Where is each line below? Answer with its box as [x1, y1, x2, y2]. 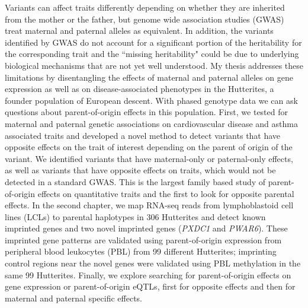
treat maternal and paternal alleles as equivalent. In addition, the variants [5, 24, 274, 37]
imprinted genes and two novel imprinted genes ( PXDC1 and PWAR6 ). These [5, 222, 288, 234]
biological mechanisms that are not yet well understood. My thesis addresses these [5, 59, 303, 71]
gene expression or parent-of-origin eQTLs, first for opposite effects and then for [5, 280, 296, 293]
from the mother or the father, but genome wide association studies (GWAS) [5, 12, 284, 25]
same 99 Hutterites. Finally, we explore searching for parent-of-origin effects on [5, 268, 291, 281]
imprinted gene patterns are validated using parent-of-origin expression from [5, 233, 282, 246]
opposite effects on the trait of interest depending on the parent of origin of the [5, 141, 293, 153]
